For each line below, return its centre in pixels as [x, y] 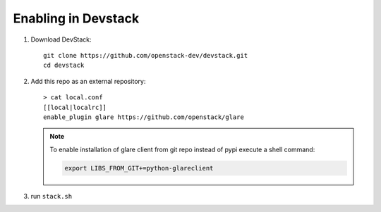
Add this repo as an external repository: [88, 81]
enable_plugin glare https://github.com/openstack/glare [144, 117]
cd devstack [64, 66]
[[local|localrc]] [75, 107]
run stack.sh [52, 196]
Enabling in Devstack [76, 18]
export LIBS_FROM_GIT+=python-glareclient [139, 168]
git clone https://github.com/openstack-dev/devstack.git [146, 55]
